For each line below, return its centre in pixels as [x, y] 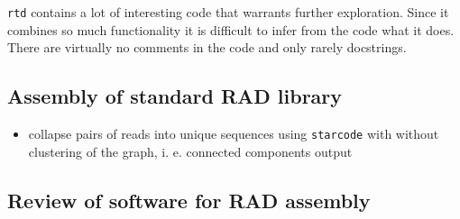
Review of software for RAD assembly [189, 200]
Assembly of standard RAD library [175, 96]
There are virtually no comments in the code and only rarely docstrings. [207, 47]
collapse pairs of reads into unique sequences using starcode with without [234, 134]
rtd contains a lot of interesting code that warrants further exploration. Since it [228, 12]
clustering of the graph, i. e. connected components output [190, 151]
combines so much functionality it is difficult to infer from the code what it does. [231, 29]
